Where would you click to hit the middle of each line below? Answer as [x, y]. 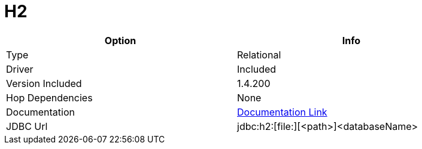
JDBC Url [27, 126]
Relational [259, 55]
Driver [20, 69]
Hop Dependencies [49, 97]
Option [120, 40]
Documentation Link [282, 112]
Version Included [44, 83]
